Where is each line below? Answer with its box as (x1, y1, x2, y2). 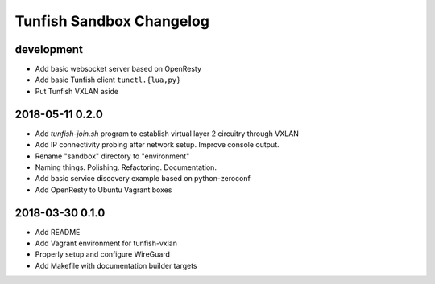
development (14, 43, 84, 56)
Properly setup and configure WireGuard (35, 249, 171, 259)
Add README (35, 227, 81, 237)
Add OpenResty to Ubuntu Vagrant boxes (35, 185, 172, 195)
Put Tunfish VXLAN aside (35, 86, 119, 96)
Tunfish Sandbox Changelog (14, 12, 209, 30)
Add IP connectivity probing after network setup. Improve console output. (35, 140, 280, 150)
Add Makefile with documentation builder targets (35, 261, 197, 270)
